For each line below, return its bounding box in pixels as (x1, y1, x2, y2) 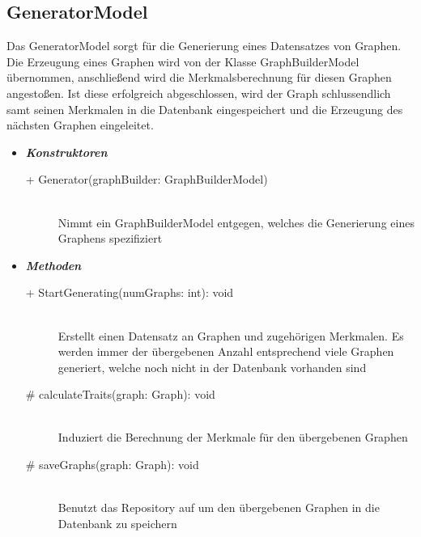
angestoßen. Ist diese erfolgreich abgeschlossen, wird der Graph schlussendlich (6, 84, 391, 101)
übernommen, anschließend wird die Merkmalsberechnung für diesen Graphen (6, 69, 392, 86)
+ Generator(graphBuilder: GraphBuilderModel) (25, 171, 268, 188)
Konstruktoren (25, 143, 108, 160)
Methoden (25, 256, 82, 273)
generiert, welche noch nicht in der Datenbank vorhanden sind (57, 358, 367, 375)
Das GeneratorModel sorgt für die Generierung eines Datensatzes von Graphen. (6, 37, 402, 54)
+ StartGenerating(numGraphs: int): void (25, 284, 234, 301)
